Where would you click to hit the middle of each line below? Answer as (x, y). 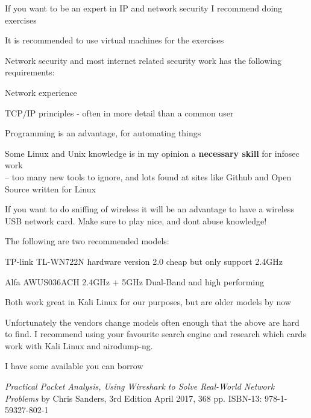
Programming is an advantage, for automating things (103, 133)
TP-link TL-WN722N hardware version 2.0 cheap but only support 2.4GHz (144, 261)
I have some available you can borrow (74, 366)
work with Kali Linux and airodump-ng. (79, 345)
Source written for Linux (50, 188)
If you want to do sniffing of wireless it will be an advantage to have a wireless (149, 209)
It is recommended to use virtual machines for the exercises (115, 40)
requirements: (30, 72)
